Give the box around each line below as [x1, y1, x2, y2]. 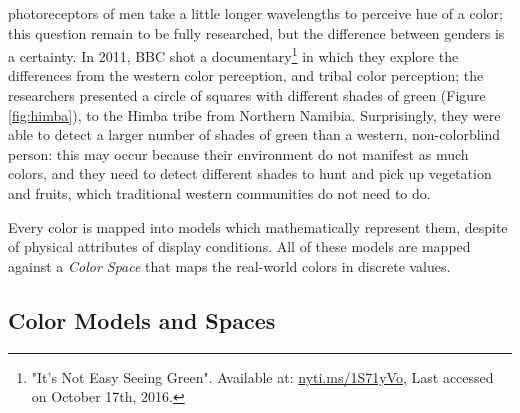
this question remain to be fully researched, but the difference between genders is [8, 22, 505, 43]
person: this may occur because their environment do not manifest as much [8, 143, 469, 164]
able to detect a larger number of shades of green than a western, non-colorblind [8, 124, 501, 145]
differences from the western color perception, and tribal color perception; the [8, 65, 484, 86]
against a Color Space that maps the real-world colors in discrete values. [8, 255, 451, 276]
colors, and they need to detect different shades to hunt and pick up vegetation [8, 163, 492, 184]
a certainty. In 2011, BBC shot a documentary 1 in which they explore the [8, 43, 459, 66]
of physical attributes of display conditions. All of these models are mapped [8, 236, 471, 257]
